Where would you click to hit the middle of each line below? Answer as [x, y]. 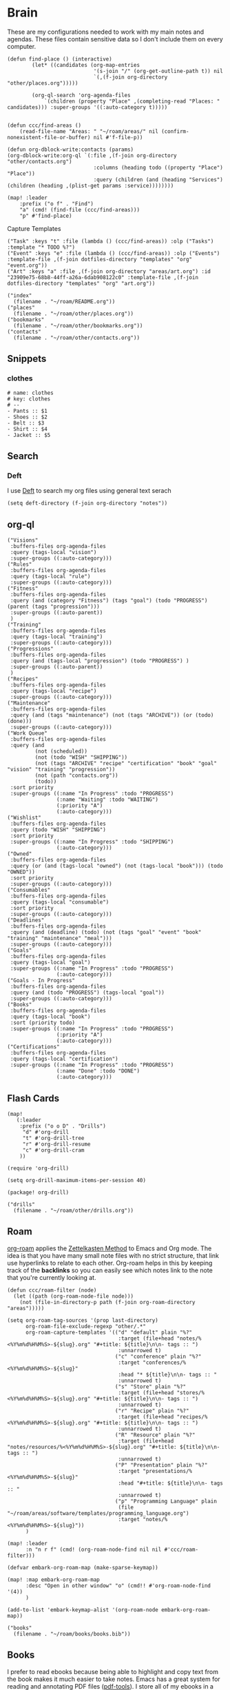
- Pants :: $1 [28, 411]
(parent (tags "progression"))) [53, 607]
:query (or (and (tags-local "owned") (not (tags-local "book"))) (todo [117, 866]
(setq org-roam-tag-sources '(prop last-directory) [83, 1320]
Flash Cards [33, 1098]
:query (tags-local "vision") [53, 553]
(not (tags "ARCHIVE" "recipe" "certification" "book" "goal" [126, 764]
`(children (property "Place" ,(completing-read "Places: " [132, 101]
